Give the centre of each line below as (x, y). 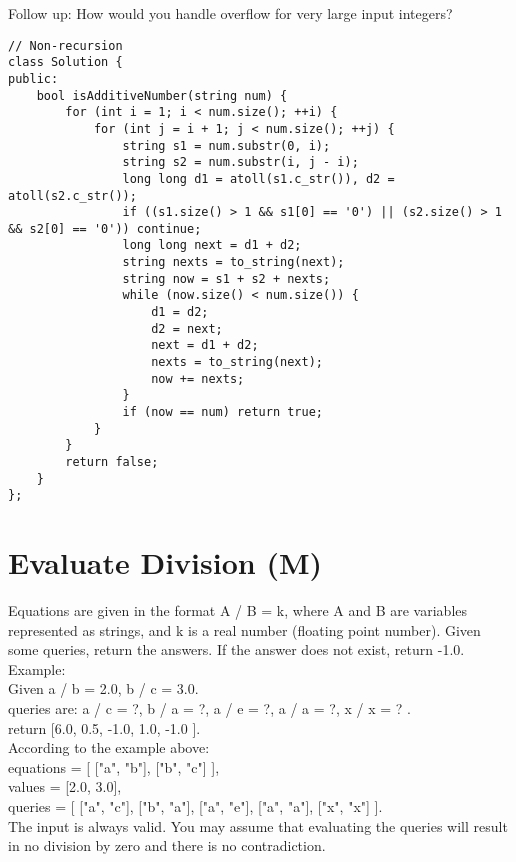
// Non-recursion (65, 45)
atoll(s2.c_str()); (72, 195)
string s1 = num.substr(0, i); (226, 145)
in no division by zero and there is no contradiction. (167, 845)
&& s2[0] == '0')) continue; (105, 228)
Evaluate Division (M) (165, 562)
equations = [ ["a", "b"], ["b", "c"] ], (114, 766)
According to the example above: (109, 747)
